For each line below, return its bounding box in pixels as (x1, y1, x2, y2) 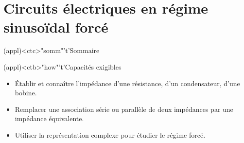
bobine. (15, 88, 37, 98)
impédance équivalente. (15, 113, 84, 124)
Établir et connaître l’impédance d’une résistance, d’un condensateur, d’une (15, 78, 240, 88)
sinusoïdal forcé (3, 17, 108, 37)
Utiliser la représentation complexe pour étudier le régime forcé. (15, 129, 206, 140)
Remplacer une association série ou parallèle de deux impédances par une (15, 104, 233, 114)
